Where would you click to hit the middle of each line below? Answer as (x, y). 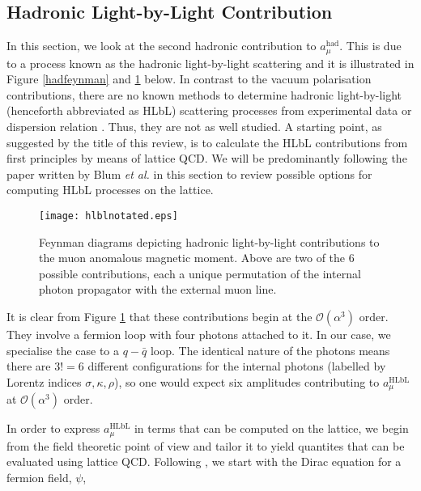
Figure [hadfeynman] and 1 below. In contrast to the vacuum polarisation (189, 79)
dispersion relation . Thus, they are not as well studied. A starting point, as (194, 127)
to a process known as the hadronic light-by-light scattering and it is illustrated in (210, 63)
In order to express (53, 428)
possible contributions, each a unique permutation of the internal (200, 273)
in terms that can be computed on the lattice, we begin (271, 428)
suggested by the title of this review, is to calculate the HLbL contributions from (207, 142)
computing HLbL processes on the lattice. (110, 190)
